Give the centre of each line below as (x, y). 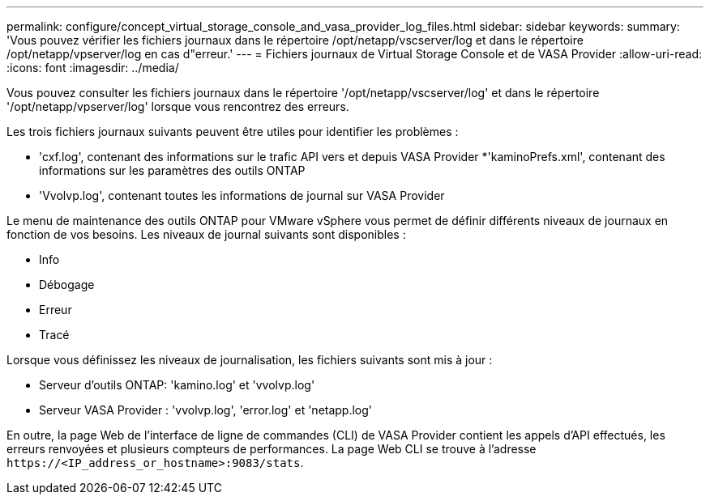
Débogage (67, 284)
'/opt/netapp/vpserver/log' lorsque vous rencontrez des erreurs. (178, 106)
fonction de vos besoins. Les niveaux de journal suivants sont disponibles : (206, 234)
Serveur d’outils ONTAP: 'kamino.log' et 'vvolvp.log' (177, 385)
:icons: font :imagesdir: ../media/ (93, 68)
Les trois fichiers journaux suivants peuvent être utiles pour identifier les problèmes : (233, 132)
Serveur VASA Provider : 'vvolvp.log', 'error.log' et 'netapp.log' (206, 410)
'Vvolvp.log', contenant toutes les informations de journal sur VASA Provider (242, 195)
